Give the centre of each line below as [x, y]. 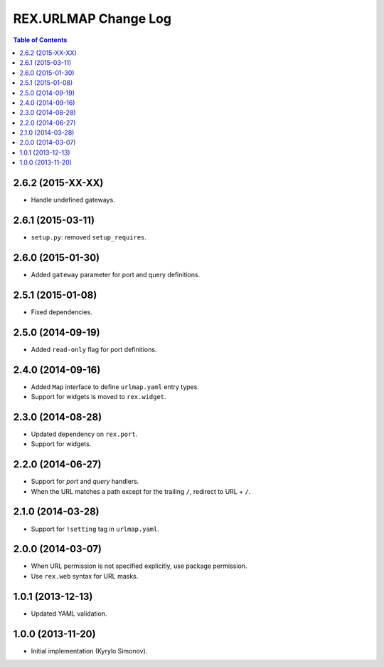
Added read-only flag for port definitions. [94, 349]
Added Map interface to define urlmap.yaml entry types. [115, 387]
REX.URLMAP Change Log [92, 19]
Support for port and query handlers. [85, 482]
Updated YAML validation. [69, 614]
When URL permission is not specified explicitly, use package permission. [139, 566]
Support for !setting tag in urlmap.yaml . [95, 529]
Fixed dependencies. [62, 312]
